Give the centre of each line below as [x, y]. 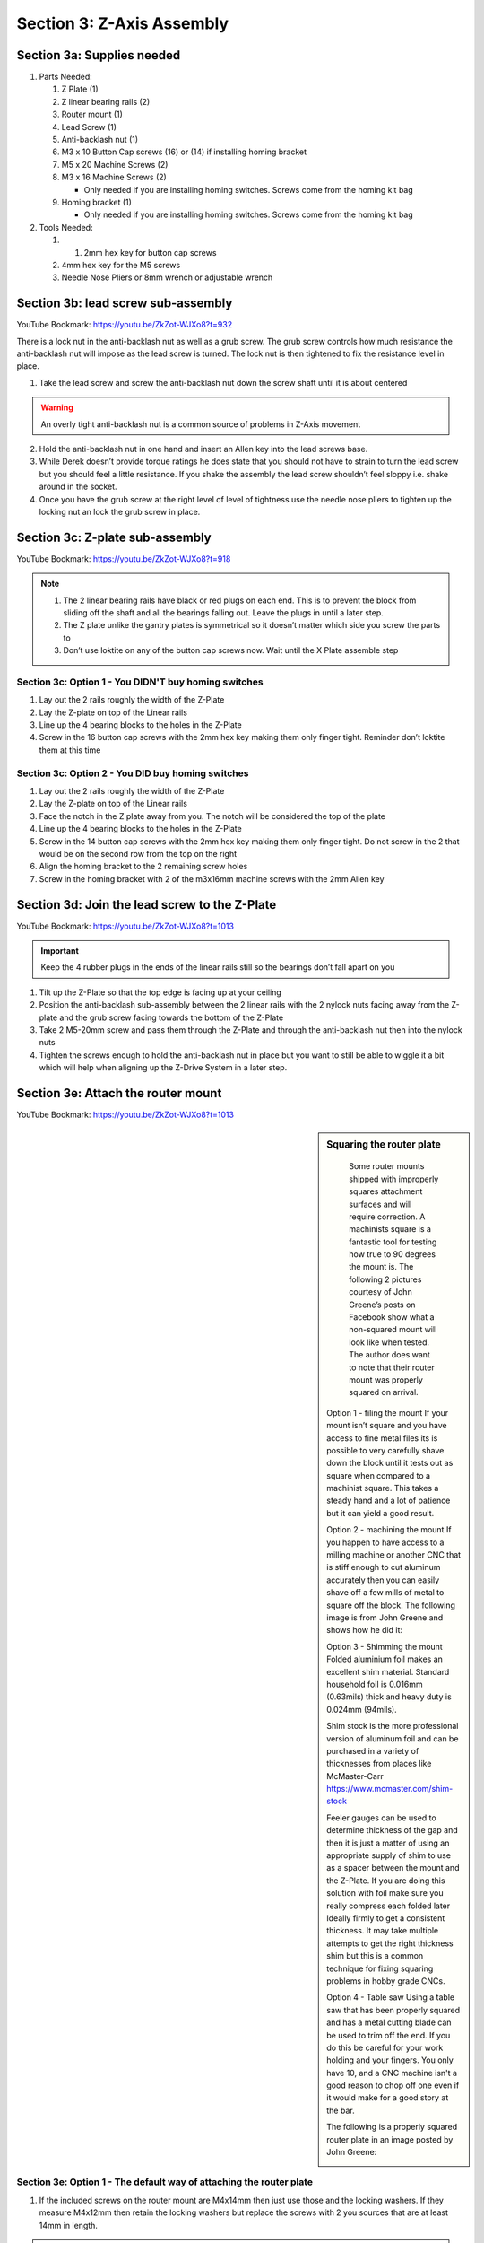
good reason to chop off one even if [393, 2085]
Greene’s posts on [382, 1305]
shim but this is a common [375, 1956]
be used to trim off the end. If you [389, 2035]
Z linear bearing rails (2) [106, 101]
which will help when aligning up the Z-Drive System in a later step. [163, 1068]
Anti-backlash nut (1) [100, 140]
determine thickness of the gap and [393, 1830]
